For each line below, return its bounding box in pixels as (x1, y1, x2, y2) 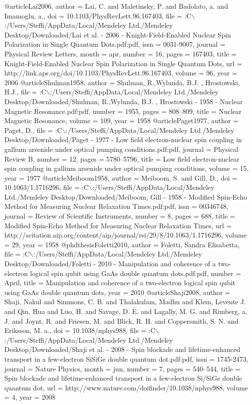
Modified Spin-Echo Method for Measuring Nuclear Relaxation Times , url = (4, 220, 232, 230)
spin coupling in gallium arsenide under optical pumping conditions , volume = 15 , (4, 163, 249, 173)
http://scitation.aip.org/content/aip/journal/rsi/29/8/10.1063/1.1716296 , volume (4, 230, 247, 240)
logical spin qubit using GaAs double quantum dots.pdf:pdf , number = (30, 268, 241, 278)
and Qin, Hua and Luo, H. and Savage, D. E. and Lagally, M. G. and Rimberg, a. (4, 306, 248, 316)
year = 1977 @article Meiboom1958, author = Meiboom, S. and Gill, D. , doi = (4, 172, 237, 183)
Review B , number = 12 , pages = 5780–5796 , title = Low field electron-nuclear (4, 153, 240, 164)
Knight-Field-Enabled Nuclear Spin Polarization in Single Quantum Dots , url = (4, 58, 242, 68)
